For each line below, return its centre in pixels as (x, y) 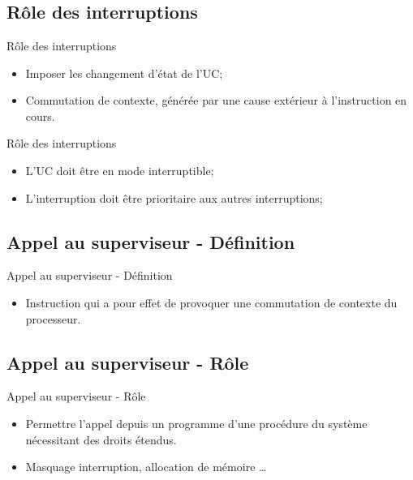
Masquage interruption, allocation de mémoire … (146, 467)
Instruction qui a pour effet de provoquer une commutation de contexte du (211, 302)
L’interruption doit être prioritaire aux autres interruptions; (174, 197)
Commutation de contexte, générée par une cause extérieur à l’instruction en (216, 100)
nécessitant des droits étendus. (101, 439)
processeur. (53, 318)
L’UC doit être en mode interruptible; (120, 170)
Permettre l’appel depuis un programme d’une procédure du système (196, 423)
